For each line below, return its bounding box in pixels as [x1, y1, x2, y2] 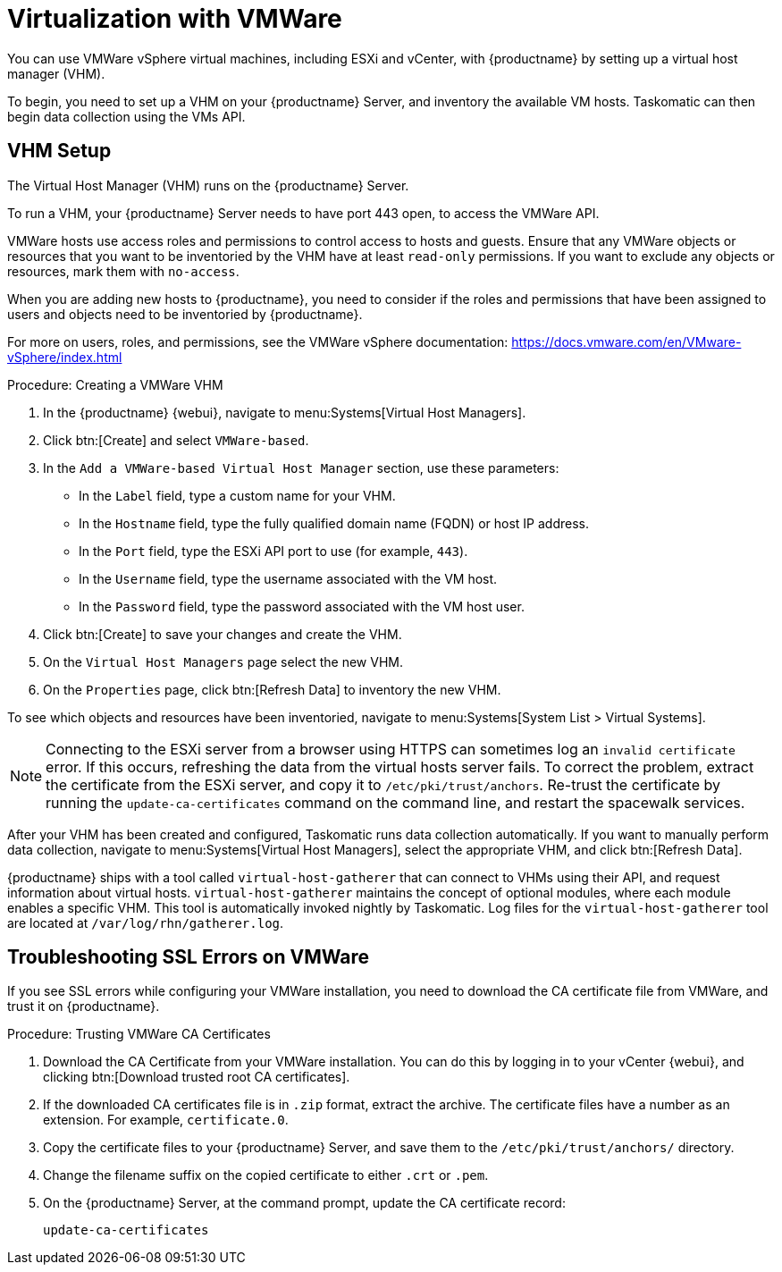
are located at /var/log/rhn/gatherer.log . [7, 914, 284, 931]
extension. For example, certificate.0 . [43, 1112, 289, 1128]
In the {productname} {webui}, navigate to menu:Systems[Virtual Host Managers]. [43, 404, 526, 420]
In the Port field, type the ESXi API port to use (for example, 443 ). [79, 543, 468, 559]
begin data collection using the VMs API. [7, 108, 246, 124]
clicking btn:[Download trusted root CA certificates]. [43, 1069, 350, 1085]
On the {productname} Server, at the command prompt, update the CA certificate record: [43, 1195, 566, 1211]
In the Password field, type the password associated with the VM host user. [79, 598, 525, 614]
